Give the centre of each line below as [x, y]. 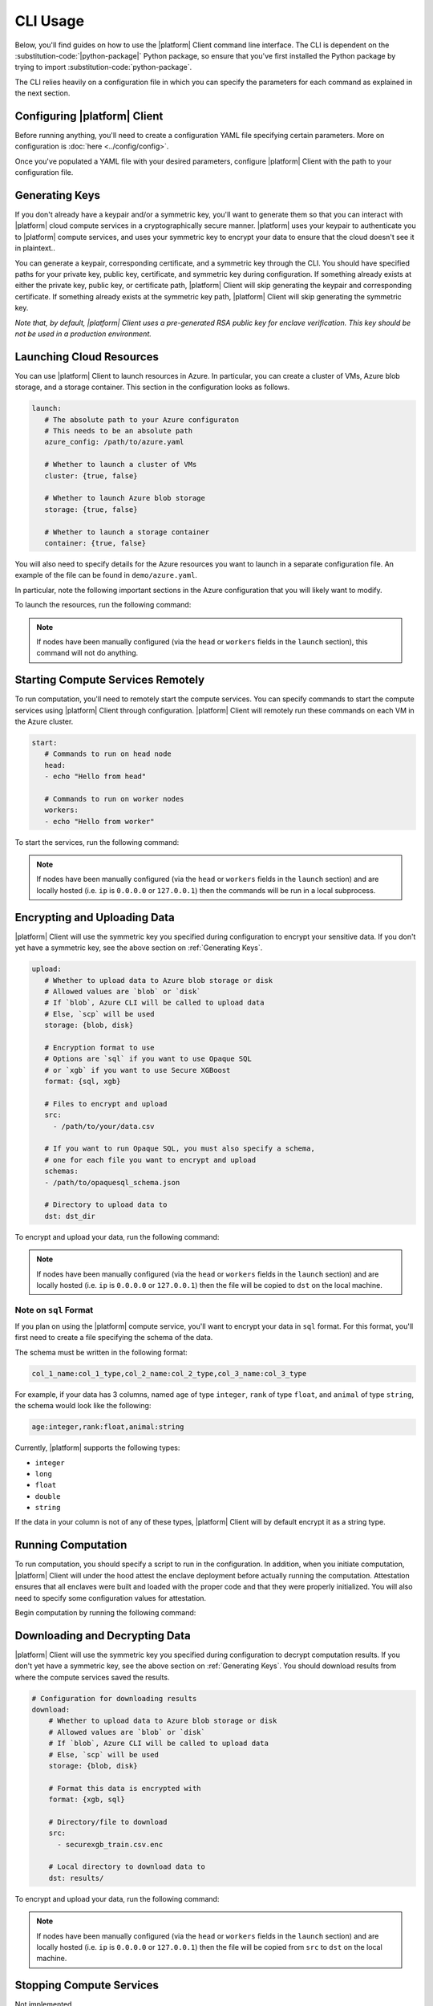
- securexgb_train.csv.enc [110, 1844]
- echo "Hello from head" [95, 777]
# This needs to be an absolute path [118, 431]
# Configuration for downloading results [114, 1698]
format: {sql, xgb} [83, 1082]
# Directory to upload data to [106, 1205]
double [48, 1496]
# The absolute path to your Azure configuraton [142, 420]
